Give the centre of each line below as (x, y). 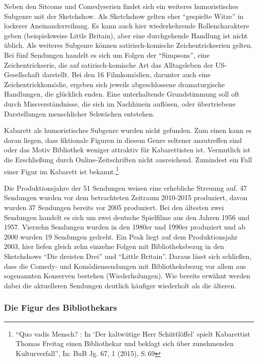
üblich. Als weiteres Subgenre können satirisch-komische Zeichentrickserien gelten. (129, 45)
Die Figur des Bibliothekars (61, 307)
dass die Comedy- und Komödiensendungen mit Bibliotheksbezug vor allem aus (125, 266)
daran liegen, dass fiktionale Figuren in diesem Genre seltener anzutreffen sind (123, 140)
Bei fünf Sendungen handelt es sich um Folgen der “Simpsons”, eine (107, 55)
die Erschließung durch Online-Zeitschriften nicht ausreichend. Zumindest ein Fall (128, 159)
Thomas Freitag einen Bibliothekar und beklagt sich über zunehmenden (125, 343)
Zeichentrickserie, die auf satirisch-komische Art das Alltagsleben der (109, 64)
